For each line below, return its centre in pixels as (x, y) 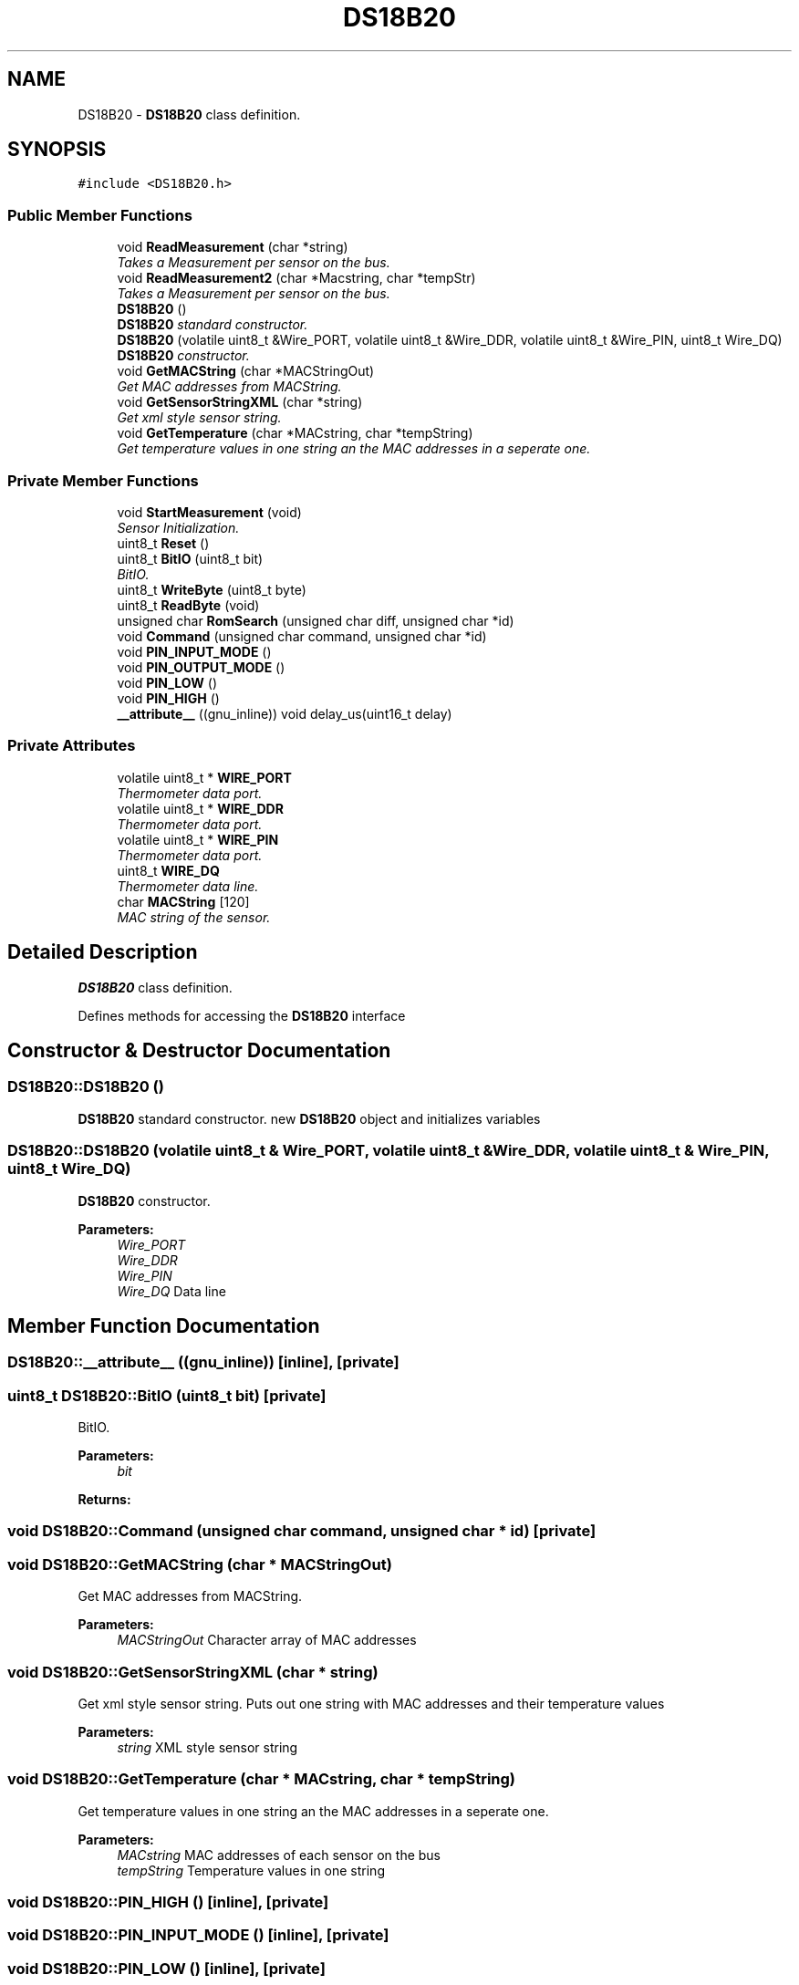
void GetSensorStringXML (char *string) (240, 402)
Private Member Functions (103, 480)
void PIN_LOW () (167, 682)
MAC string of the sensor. (194, 917)
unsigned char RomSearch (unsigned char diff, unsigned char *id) (316, 620)
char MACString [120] (183, 901)
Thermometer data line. (188, 886)
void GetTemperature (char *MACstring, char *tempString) (295, 433)
